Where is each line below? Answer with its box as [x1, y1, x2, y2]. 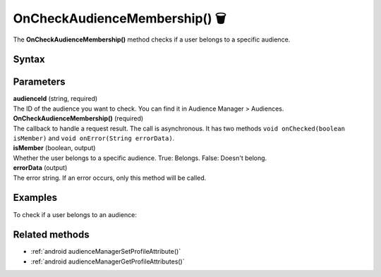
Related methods [13, 229, 90, 241]
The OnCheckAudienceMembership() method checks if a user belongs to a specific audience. [13, 35, 291, 44]
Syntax [13, 54, 45, 66]
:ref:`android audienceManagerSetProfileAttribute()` [30, 247, 181, 256]
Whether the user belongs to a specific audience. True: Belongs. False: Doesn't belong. [13, 154, 267, 162]
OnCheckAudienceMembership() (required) [13, 114, 144, 123]
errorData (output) [13, 164, 68, 172]
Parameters [13, 76, 66, 88]
